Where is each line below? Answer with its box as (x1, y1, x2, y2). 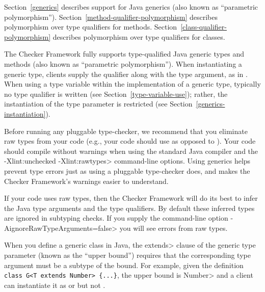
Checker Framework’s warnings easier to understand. (4, 175, 169, 186)
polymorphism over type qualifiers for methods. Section (4, 21, 177, 32)
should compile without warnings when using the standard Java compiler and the (4, 145, 258, 156)
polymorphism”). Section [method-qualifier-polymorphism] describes (4, 11, 218, 22)
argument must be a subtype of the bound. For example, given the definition (4, 259, 244, 270)
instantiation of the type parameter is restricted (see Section (4, 98, 193, 109)
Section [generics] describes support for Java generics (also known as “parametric (4, 2, 258, 12)
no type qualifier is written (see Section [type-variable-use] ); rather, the (4, 88, 228, 99)
